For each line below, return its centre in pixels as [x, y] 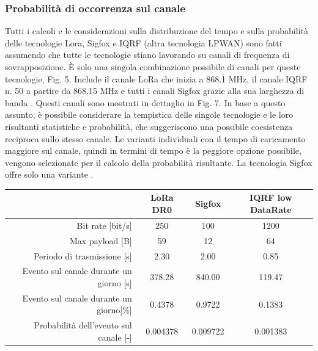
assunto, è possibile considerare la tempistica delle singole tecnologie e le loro [149, 114]
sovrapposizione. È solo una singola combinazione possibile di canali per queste [153, 67]
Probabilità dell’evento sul [83, 325]
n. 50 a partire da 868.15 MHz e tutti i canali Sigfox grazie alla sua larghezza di [155, 91]
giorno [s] [115, 283]
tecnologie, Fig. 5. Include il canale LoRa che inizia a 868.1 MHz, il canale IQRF [156, 78]
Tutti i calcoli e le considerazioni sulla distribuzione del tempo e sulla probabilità [157, 31]
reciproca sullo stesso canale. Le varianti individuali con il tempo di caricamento [155, 138]
